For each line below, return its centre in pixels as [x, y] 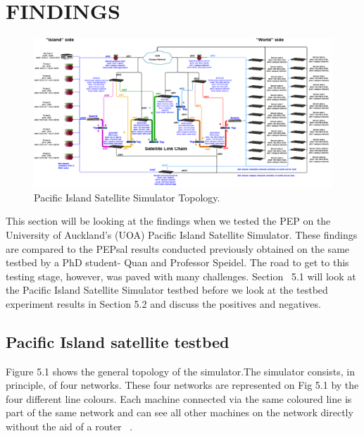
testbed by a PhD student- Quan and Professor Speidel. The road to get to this [177, 262]
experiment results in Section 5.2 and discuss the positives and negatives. [163, 303]
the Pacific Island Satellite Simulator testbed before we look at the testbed [167, 290]
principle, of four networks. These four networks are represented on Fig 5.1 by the [182, 385]
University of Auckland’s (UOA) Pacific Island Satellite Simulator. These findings [182, 234]
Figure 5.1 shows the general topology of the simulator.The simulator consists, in [180, 371]
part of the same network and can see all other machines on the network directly [180, 412]
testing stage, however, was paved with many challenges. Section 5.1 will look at [181, 276]
